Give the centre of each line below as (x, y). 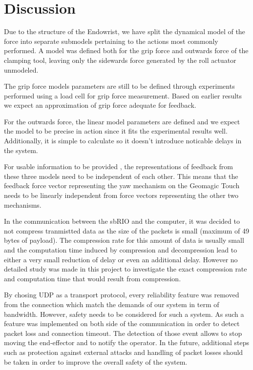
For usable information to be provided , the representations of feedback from (118, 166)
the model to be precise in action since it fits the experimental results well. (116, 131)
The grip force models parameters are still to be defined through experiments (119, 86)
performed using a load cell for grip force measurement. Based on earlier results (123, 95)
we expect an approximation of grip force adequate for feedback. (100, 105)
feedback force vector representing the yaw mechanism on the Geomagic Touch (122, 185)
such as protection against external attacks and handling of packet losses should (124, 352)
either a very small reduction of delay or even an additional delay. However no (121, 259)
